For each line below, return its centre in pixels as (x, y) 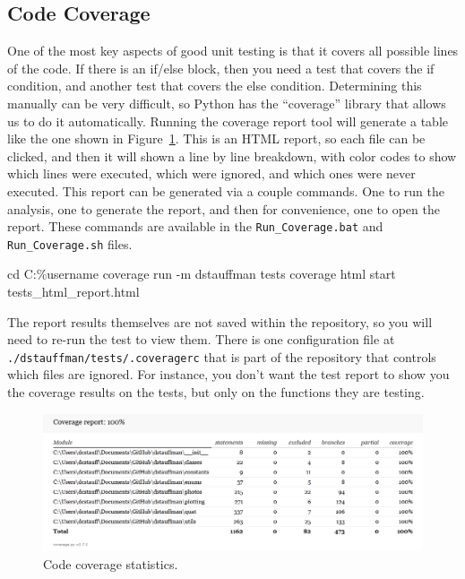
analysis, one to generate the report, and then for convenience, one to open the (224, 208)
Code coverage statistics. (111, 563)
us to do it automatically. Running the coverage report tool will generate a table (228, 121)
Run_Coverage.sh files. (70, 243)
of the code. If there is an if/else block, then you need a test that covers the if (221, 68)
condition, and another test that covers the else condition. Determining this (215, 86)
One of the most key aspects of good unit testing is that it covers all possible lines (233, 51)
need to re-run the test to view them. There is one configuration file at (201, 339)
